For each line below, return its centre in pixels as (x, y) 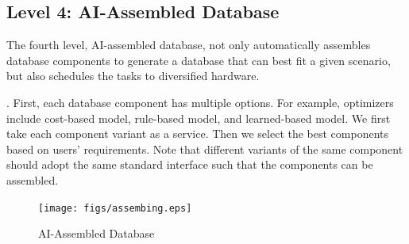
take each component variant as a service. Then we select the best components (198, 133)
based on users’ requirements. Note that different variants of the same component (205, 149)
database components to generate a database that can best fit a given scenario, (199, 60)
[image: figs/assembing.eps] (115, 208)
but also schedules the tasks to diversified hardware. (133, 76)
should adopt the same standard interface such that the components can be (190, 164)
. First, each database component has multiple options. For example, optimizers (200, 102)
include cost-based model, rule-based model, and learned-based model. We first (199, 118)
